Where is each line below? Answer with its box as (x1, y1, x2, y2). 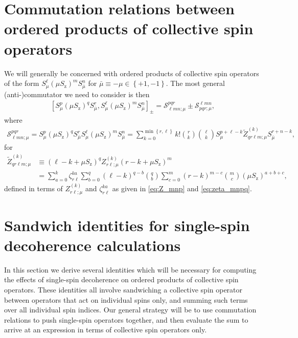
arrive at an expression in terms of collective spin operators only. (4, 324, 207, 335)
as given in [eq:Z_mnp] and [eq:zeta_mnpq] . (112, 183, 252, 194)
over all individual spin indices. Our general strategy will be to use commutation (4, 304, 257, 315)
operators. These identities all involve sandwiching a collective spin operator (4, 284, 243, 295)
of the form (4, 78, 39, 88)
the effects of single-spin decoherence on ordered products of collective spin (4, 274, 239, 285)
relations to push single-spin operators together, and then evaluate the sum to (4, 314, 248, 325)
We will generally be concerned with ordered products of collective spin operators (4, 67, 259, 78)
